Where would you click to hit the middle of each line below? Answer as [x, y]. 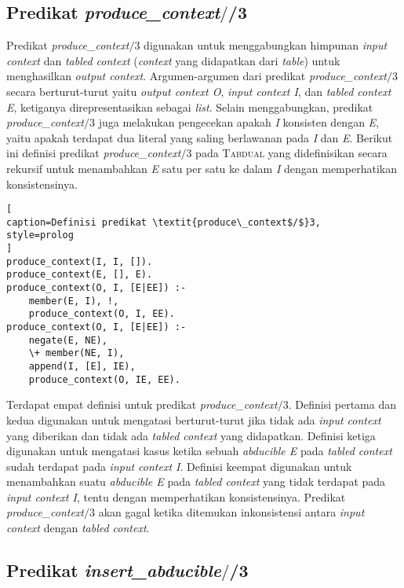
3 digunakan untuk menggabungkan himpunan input [261, 45]
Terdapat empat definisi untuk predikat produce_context [142, 404]
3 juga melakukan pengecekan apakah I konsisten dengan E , [235, 122]
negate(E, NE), [68, 340]
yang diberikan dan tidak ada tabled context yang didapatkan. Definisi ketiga [191, 435]
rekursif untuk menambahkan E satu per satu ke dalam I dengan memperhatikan [202, 168]
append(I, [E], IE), [82, 367]
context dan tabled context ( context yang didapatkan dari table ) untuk [173, 60]
